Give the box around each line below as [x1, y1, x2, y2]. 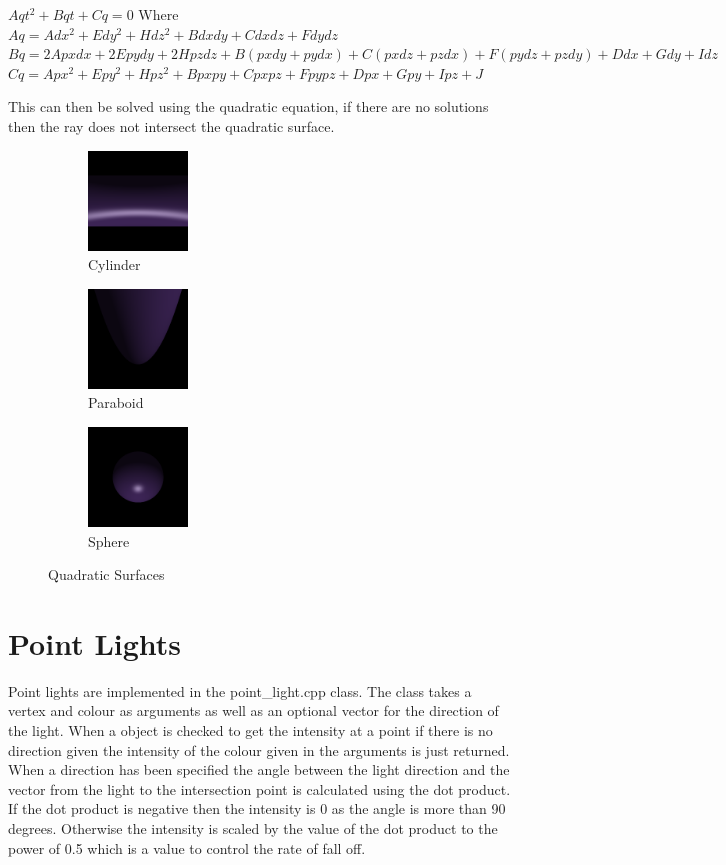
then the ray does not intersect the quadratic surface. [8, 115, 335, 136]
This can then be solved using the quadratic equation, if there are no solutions [8, 96, 489, 117]
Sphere [88, 530, 130, 551]
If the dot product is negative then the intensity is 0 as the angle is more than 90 [8, 798, 506, 819]
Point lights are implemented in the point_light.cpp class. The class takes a [8, 680, 472, 701]
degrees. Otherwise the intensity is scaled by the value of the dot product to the [8, 818, 498, 838]
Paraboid [88, 392, 144, 413]
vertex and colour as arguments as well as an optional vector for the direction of [8, 700, 499, 721]
